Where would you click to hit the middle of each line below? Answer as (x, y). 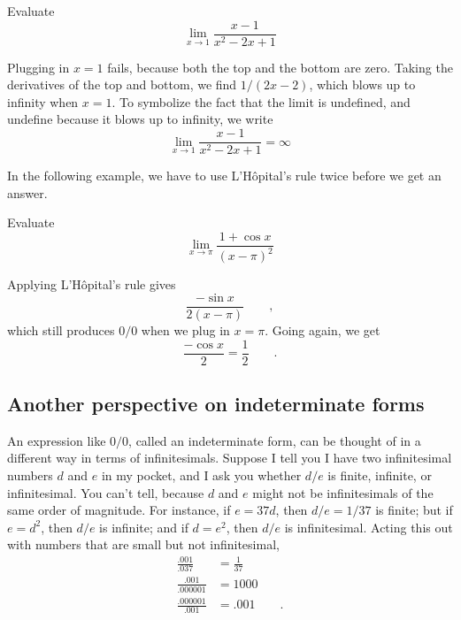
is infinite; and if (144, 527)
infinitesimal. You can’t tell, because (106, 492)
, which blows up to (362, 84)
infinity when (43, 101)
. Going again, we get (323, 329)
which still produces (61, 329)
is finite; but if (414, 510)
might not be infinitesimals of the (343, 492)
